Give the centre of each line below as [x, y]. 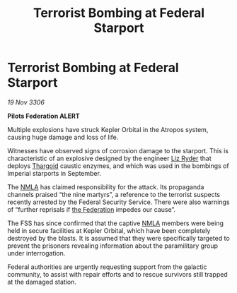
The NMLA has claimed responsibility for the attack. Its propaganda [106, 187]
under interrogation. [36, 253]
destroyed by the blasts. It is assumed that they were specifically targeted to [118, 238]
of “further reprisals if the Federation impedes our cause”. [91, 209]
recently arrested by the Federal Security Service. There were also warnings [118, 202]
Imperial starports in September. [54, 173]
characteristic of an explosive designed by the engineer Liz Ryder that [110, 158]
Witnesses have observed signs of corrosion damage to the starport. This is [118, 150]
